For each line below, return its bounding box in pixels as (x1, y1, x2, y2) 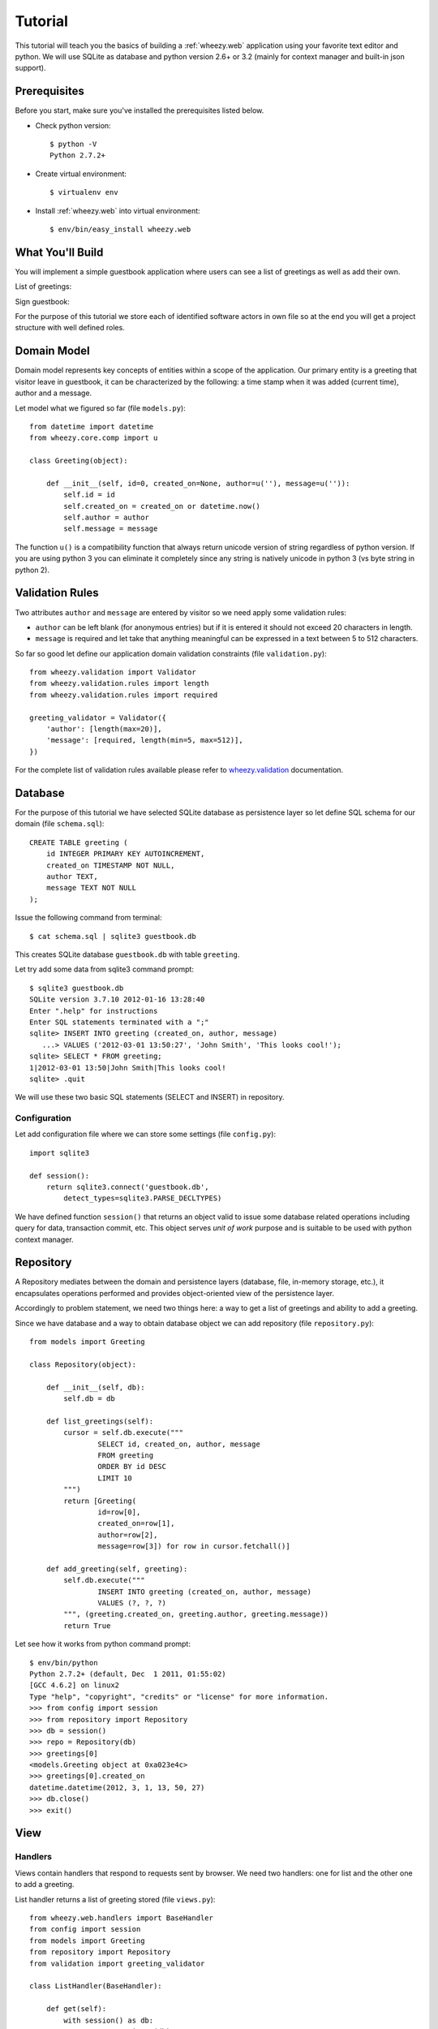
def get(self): (45, 2005, 107, 2014)
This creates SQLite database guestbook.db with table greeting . (15, 950, 240, 959)
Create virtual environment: (35, 169, 127, 179)
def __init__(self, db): (45, 1382, 145, 1392)
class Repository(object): (29, 1359, 137, 1369)
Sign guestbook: (15, 296, 71, 306)
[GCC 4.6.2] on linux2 (29, 1681, 120, 1690)
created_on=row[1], (97, 1519, 175, 1528)
